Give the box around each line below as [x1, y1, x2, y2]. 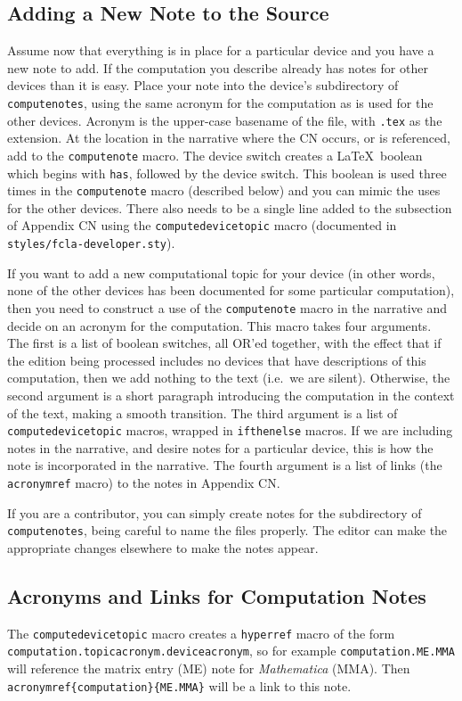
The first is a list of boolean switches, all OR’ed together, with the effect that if [7, 334, 442, 352]
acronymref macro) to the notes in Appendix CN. [7, 474, 280, 492]
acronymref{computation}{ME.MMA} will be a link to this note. [7, 676, 352, 695]
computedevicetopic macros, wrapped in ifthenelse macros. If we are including [7, 421, 453, 440]
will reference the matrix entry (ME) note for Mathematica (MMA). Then [7, 659, 410, 678]
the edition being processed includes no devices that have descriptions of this [7, 350, 426, 369]
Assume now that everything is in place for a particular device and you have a [7, 41, 434, 60]
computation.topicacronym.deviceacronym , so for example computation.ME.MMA [7, 641, 455, 660]
